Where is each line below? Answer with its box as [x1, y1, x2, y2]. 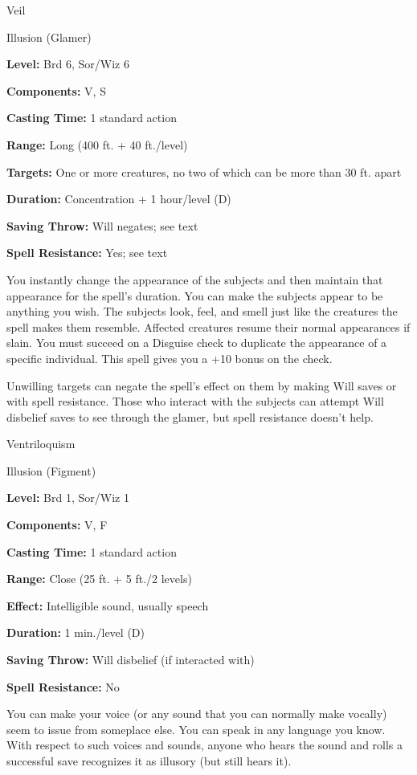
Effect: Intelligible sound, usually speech [6, 597, 209, 614]
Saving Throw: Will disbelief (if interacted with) [6, 651, 255, 668]
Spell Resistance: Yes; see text [6, 244, 168, 261]
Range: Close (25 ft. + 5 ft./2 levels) [6, 570, 192, 587]
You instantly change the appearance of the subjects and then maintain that [6, 271, 383, 288]
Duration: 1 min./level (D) [6, 624, 145, 641]
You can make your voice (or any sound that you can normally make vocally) [6, 705, 387, 722]
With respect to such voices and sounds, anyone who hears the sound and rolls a [6, 736, 403, 753]
